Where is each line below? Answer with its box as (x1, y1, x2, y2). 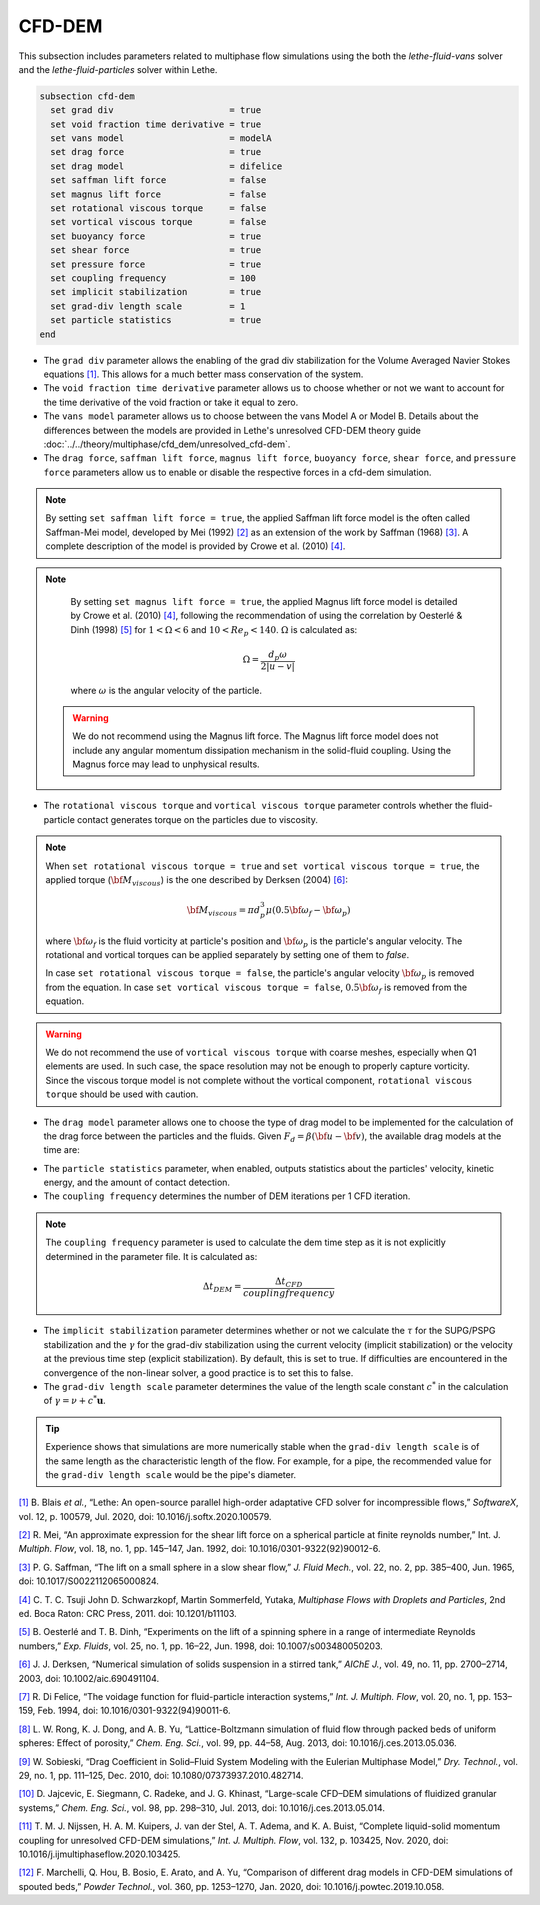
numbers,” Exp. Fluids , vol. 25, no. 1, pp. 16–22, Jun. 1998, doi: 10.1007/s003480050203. (18, 1640, 384, 1652)
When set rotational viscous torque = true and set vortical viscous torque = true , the (45, 860, 480, 872)
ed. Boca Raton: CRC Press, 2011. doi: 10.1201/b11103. (18, 1608, 237, 1620)
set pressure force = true (50, 258, 262, 270)
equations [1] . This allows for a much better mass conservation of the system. (43, 368, 364, 380)
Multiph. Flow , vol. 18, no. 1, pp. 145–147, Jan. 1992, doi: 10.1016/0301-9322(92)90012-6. (18, 1543, 381, 1555)
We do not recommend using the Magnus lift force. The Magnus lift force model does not (72, 730, 439, 742)
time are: (43, 1144, 80, 1156)
